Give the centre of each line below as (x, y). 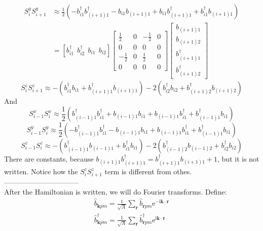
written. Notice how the (41, 171)
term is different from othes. (148, 171)
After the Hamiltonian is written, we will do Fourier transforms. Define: (116, 192)
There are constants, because (49, 158)
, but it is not (238, 158)
